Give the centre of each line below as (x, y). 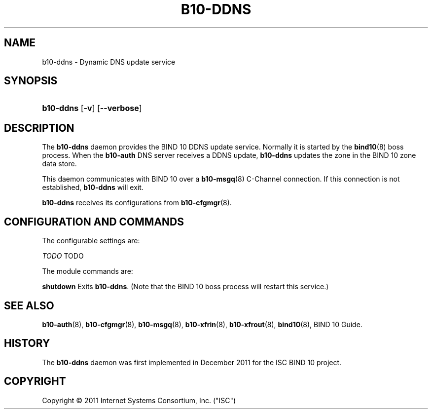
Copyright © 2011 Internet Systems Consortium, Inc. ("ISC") (139, 400)
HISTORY (27, 343)
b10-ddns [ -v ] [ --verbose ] (92, 108)
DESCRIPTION (39, 128)
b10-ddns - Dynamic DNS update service (109, 62)
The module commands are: (88, 271)
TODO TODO (63, 256)
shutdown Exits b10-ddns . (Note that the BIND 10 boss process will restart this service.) (185, 287)
